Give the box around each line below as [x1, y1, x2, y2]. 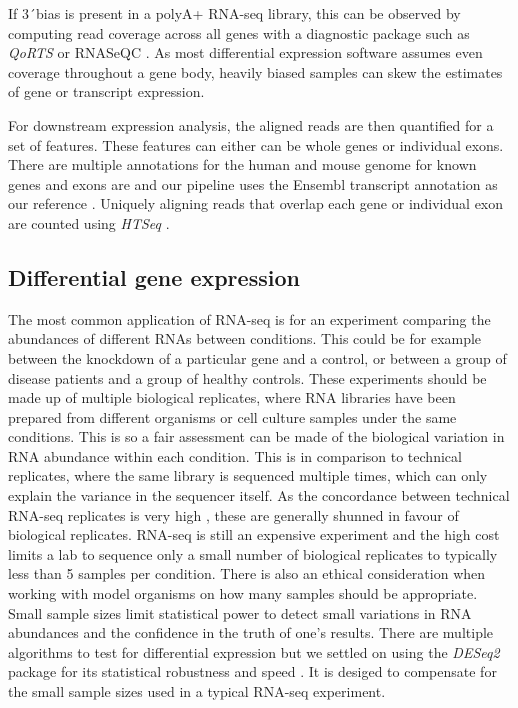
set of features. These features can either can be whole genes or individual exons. [8, 134, 504, 155]
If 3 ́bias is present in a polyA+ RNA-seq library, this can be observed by [8, 3, 461, 23]
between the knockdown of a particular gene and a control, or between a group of [8, 347, 507, 368]
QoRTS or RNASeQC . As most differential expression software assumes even [8, 42, 483, 63]
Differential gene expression [8, 261, 300, 292]
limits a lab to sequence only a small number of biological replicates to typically [8, 543, 498, 564]
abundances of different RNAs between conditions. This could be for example [8, 328, 482, 349]
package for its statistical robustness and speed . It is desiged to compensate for [8, 661, 497, 682]
